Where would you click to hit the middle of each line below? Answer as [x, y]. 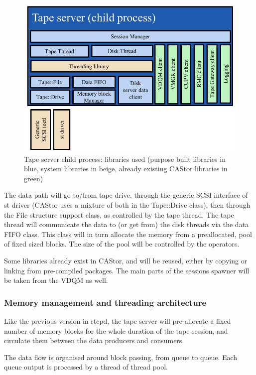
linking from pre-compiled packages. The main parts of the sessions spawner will [127, 270]
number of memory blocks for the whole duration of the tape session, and [116, 330]
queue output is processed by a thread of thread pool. [86, 367]
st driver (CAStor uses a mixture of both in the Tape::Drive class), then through [127, 204]
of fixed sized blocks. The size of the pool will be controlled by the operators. [122, 244]
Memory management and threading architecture [105, 302]
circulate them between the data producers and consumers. [94, 340]
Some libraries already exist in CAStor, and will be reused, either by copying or [126, 260]
